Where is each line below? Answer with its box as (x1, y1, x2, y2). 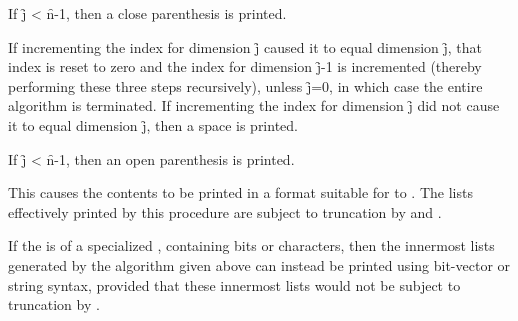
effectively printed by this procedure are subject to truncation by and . (8, 201, 442, 222)
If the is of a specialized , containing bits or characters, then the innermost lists (8, 235, 495, 256)
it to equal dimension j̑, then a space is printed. (8, 114, 298, 135)
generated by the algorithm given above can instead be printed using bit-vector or (8, 254, 511, 275)
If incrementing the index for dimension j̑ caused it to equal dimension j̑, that (8, 36, 482, 57)
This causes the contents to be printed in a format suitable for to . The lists (8, 182, 473, 203)
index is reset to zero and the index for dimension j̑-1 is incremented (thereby (8, 56, 482, 77)
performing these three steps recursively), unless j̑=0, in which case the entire (8, 75, 483, 96)
